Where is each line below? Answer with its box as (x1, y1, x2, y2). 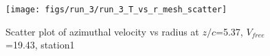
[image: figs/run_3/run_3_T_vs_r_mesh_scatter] (5, 5, 227, 14)
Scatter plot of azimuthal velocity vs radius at (5, 24, 199, 38)
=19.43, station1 (5, 38, 75, 52)
